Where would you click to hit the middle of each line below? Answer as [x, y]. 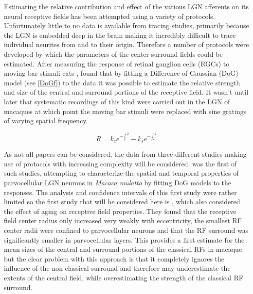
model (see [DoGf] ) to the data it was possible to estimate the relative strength [122, 82]
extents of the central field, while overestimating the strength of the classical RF [124, 277]
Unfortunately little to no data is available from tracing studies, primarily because [126, 25]
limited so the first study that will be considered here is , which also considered [122, 202]
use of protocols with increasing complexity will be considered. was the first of [120, 163]
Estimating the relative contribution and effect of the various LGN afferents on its [126, 6]
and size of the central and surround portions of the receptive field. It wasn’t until [126, 92]
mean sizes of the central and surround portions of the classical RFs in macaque [123, 249]
